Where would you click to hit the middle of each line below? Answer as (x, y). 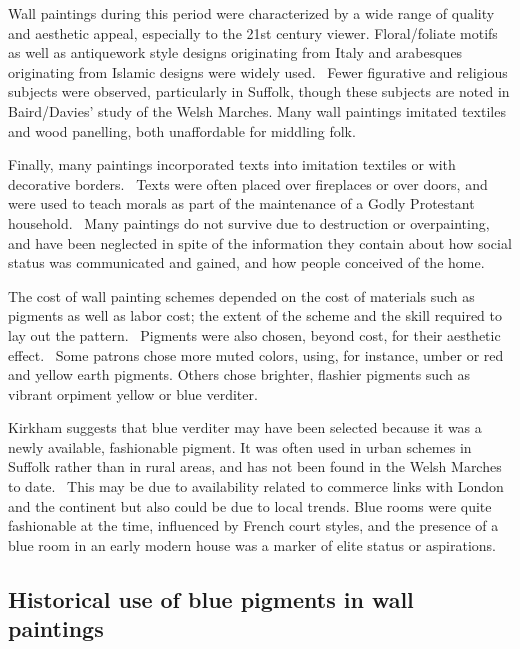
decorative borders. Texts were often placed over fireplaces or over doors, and (248, 183)
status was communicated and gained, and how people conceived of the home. (246, 262)
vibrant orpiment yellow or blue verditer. (133, 393)
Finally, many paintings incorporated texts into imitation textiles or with (232, 164)
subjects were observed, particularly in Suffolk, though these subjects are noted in (259, 91)
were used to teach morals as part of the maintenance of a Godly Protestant (241, 203)
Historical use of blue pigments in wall (211, 598)
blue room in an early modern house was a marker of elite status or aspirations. (252, 544)
